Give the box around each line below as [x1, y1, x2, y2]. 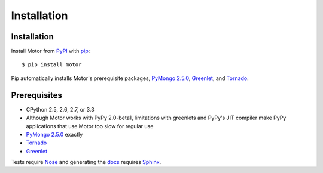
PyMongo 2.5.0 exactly [26, 131, 83, 138]
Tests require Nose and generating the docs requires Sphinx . [11, 159, 161, 166]
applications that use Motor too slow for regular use [26, 122, 154, 129]
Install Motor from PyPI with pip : [11, 48, 90, 55]
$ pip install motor [22, 61, 82, 68]
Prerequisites [11, 90, 62, 100]
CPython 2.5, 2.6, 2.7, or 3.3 [26, 106, 95, 113]
